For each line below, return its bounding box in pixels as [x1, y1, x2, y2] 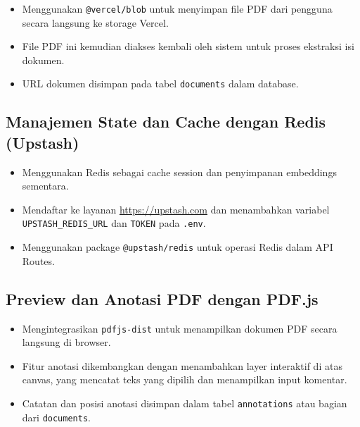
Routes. [22, 253, 55, 268]
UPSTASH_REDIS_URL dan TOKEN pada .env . [22, 216, 206, 230]
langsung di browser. [22, 335, 111, 349]
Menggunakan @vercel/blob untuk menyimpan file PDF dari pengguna [22, 1, 333, 16]
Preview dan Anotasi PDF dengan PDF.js [6, 287, 319, 309]
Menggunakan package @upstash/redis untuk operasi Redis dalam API [22, 240, 333, 254]
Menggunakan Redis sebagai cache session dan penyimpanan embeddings [22, 164, 337, 179]
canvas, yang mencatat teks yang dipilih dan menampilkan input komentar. [22, 372, 347, 387]
